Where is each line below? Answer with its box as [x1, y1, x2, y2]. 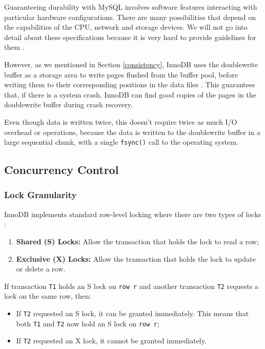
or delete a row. [16, 263, 66, 274]
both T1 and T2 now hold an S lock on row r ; [16, 318, 159, 328]
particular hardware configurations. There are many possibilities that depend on [4, 11, 256, 22]
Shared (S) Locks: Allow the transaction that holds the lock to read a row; [16, 236, 259, 246]
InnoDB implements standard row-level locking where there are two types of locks [4, 208, 261, 219]
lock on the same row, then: [4, 290, 91, 301]
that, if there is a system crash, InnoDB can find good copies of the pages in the [4, 89, 256, 100]
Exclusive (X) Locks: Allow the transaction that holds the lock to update [16, 253, 256, 264]
